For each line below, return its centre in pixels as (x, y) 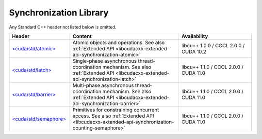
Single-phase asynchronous (105, 61)
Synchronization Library (59, 13)
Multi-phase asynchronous (103, 85)
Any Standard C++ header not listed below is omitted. (63, 27)
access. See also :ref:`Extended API (113, 116)
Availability (195, 36)
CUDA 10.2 (194, 52)
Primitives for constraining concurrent (116, 110)
